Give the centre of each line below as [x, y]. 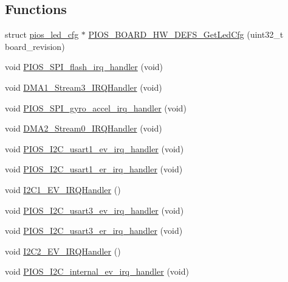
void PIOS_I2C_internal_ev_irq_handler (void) [97, 271]
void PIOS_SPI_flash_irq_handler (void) [84, 67]
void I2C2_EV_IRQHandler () [63, 251]
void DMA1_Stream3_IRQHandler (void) [84, 87]
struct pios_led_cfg [42, 34]
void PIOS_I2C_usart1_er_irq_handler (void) [94, 169]
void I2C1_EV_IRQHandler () [63, 189]
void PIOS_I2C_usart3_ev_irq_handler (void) [94, 210]
